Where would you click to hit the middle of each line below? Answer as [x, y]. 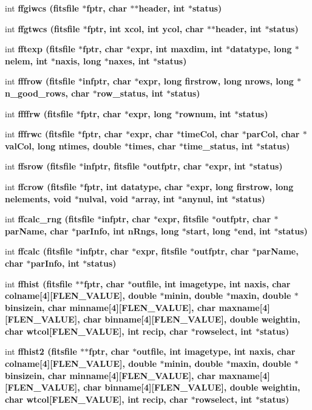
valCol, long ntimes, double [63, 145]
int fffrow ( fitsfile [40, 81]
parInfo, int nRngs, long [127, 231]
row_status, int [130, 93]
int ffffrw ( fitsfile [39, 113]
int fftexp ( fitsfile [40, 49]
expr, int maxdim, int [177, 49]
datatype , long [261, 49]
